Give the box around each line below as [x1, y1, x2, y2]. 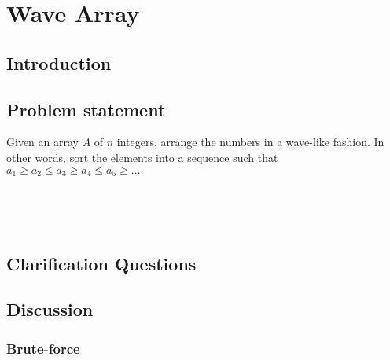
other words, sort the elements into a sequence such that [6, 149, 278, 165]
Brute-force [6, 338, 80, 358]
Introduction [6, 50, 112, 75]
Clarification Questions [6, 251, 197, 275]
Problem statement [6, 97, 166, 121]
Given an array [6, 134, 79, 150]
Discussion [6, 297, 94, 321]
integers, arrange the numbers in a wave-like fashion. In [116, 134, 384, 150]
